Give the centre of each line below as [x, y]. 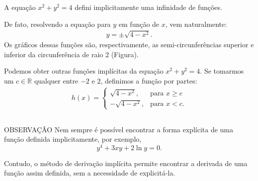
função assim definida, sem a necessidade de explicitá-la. [90, 173]
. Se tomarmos [222, 71]
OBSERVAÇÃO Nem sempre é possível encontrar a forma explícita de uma [119, 129]
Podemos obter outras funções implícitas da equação [84, 71]
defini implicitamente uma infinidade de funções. [148, 7]
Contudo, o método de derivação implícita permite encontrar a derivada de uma [126, 163]
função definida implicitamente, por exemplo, [73, 139]
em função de [139, 24]
